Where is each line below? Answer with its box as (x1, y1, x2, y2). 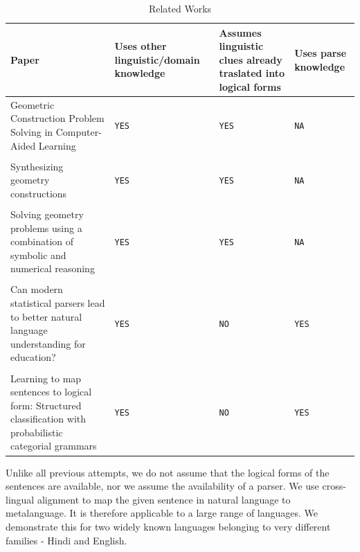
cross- (322, 479, 346, 493)
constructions (10, 186, 67, 200)
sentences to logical (10, 384, 92, 399)
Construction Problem (10, 111, 105, 125)
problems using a (10, 220, 82, 235)
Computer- (55, 125, 102, 139)
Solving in (10, 125, 53, 139)
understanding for (10, 336, 86, 350)
